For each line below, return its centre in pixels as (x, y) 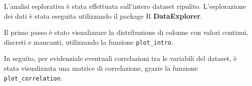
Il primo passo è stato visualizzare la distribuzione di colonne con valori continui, (126, 32)
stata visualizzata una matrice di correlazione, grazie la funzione (101, 68)
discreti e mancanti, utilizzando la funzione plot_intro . (89, 42)
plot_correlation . (33, 77)
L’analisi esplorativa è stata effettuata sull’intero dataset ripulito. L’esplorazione (125, 6)
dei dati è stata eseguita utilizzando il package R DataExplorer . (103, 15)
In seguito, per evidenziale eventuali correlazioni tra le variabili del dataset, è (121, 58)
